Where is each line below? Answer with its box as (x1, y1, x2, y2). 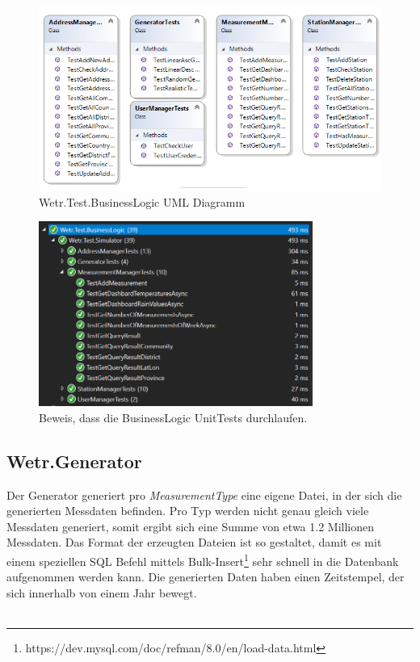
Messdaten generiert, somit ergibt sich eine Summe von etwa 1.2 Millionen (6, 517, 374, 534)
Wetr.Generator (6, 448, 142, 473)
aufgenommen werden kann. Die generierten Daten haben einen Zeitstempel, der (6, 568, 405, 585)
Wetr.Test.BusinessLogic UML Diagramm (39, 193, 246, 210)
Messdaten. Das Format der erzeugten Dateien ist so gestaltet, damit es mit (6, 534, 382, 551)
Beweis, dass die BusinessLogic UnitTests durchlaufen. (39, 409, 308, 425)
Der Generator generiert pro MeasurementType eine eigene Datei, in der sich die (6, 486, 402, 503)
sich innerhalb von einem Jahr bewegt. (6, 584, 197, 601)
